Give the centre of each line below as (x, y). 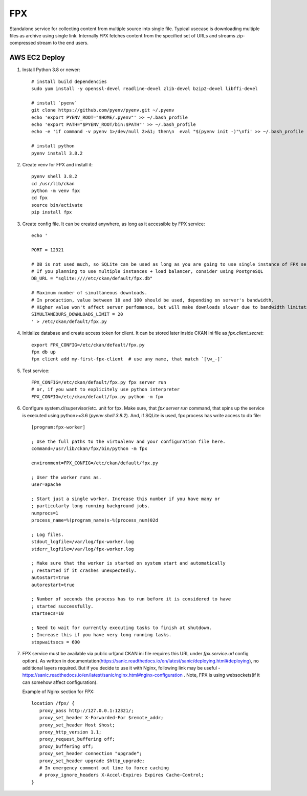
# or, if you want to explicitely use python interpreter (106, 390)
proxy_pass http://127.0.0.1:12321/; (86, 711)
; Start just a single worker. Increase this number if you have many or (126, 499)
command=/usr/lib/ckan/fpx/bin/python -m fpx (90, 449)
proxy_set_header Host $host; (77, 725)
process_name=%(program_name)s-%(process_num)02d (95, 520)
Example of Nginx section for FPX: (58, 692)
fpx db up (43, 352)
